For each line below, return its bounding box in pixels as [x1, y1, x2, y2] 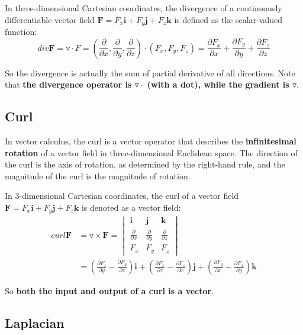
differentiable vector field [5, 13, 95, 25]
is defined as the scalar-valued [174, 13, 283, 25]
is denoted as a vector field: [81, 201, 181, 213]
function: [5, 25, 37, 38]
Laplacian [5, 313, 65, 331]
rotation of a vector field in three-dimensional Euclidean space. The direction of [5, 146, 298, 159]
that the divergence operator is [5, 78, 132, 91]
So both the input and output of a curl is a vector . [5, 284, 214, 297]
